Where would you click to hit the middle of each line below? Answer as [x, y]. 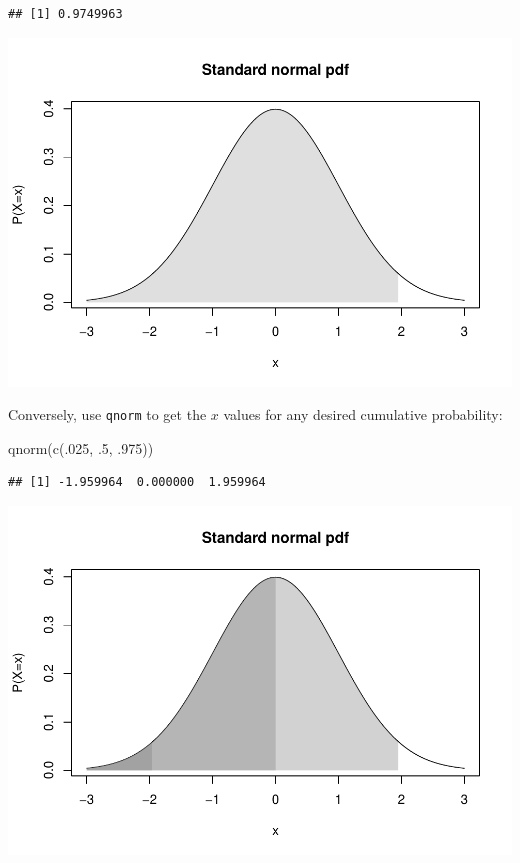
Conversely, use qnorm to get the [107, 414]
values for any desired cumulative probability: [363, 414]
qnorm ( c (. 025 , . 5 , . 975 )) [81, 447]
